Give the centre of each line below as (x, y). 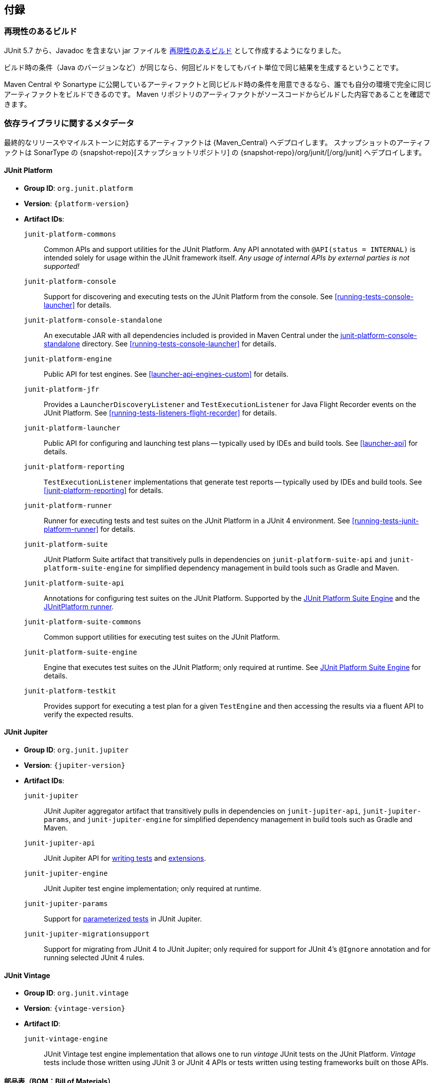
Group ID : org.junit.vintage (76, 993)
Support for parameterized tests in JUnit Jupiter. (123, 918)
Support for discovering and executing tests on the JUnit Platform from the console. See (188, 296)
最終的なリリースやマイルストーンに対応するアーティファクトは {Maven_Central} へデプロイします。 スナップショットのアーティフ (217, 142)
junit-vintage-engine (66, 1039)
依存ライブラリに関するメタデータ (69, 124)
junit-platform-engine (68, 359)
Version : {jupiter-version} (75, 765)
